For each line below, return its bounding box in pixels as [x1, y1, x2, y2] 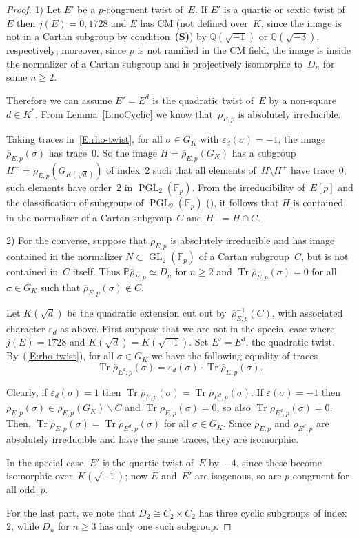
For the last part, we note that [6, 505, 136, 519]
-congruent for [289, 468, 349, 483]
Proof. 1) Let [6, 2, 61, 16]
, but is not [300, 249, 349, 263]
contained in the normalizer [6, 249, 123, 263]
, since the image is [260, 15, 342, 30]
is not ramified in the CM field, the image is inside [137, 43, 351, 57]
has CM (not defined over [140, 15, 248, 30]
